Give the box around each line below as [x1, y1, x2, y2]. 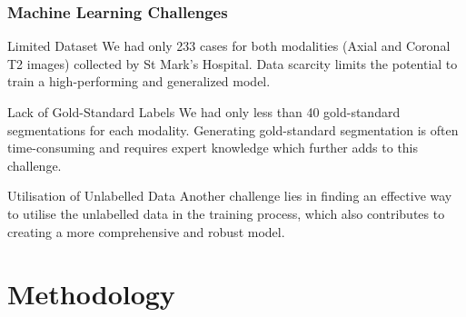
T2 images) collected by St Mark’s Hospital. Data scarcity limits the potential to [7, 54, 458, 73]
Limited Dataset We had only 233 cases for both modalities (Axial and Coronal [7, 36, 451, 55]
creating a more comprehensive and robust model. [7, 222, 285, 241]
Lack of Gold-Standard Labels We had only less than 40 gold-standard [7, 103, 401, 121]
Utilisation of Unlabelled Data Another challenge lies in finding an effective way [7, 186, 452, 205]
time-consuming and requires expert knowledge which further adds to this [7, 138, 419, 157]
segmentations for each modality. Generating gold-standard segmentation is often [7, 120, 459, 139]
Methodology [7, 275, 175, 312]
